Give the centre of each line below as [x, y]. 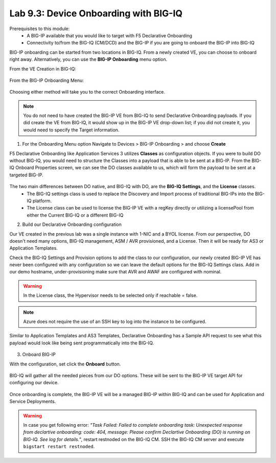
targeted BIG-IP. [26, 175]
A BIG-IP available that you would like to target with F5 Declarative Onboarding [110, 35]
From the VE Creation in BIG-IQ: [43, 68]
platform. [42, 201]
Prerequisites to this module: [40, 29]
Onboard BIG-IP [39, 355]
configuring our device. [34, 383]
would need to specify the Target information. [71, 130]
